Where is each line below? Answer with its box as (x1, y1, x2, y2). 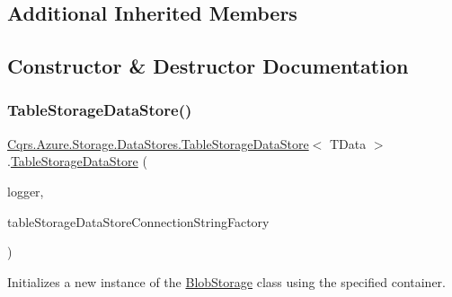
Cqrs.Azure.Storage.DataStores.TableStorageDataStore (7, 134, 309, 153)
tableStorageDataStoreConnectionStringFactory (7, 212, 270, 231)
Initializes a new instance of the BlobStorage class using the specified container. (7, 272, 446, 291)
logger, (7, 181, 44, 200)
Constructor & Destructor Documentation (7, 52, 409, 80)
